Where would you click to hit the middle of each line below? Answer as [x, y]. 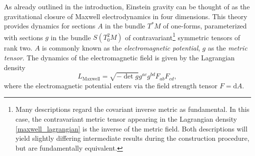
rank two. [18, 48]
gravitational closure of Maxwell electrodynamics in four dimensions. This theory [126, 16]
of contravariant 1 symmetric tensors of [183, 36]
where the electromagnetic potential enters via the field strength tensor [111, 85]
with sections [24, 37]
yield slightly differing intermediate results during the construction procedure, [132, 138]
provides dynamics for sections [50, 26]
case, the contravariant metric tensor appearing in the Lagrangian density [126, 118]
